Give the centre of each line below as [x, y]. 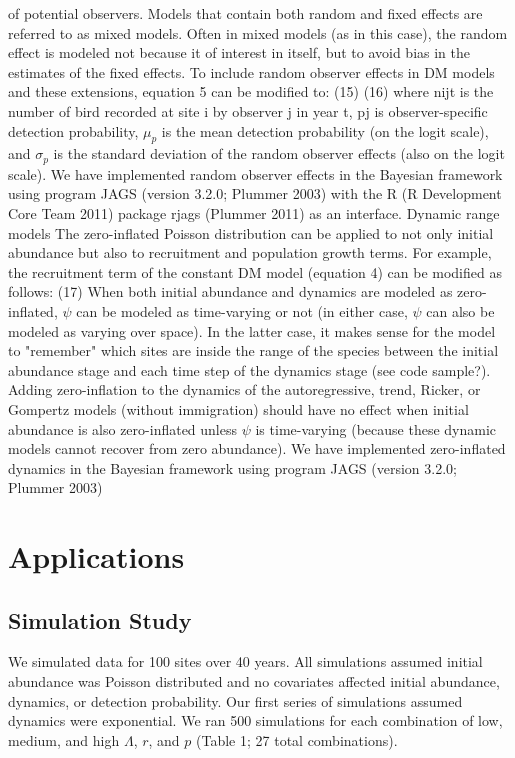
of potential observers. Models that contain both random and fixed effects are [245, 13]
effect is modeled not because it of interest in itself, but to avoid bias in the [239, 52]
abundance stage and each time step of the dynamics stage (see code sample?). [249, 369]
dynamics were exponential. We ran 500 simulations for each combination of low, [255, 720]
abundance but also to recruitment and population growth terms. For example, [250, 252]
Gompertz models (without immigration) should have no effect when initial [238, 408]
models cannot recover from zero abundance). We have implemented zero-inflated [257, 448]
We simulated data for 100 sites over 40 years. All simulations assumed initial [245, 661]
